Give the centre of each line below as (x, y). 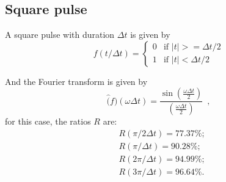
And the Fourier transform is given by (76, 81)
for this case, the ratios (48, 121)
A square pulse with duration (60, 35)
